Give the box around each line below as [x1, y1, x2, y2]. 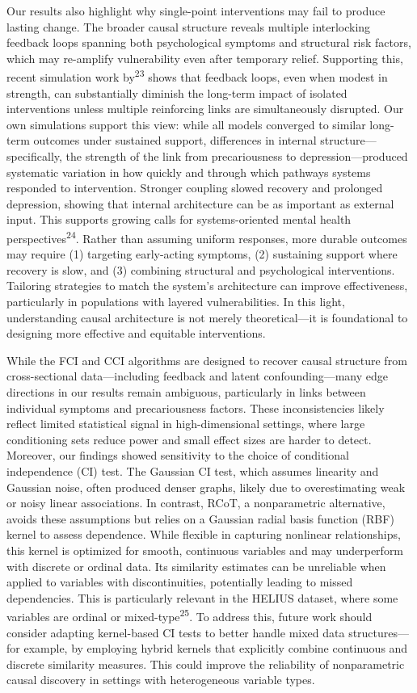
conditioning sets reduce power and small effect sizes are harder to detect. [6, 430, 372, 447]
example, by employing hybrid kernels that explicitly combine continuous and [23, 640, 408, 657]
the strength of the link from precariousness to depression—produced [65, 148, 408, 164]
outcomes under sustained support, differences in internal [33, 132, 317, 149]
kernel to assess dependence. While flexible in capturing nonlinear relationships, [6, 526, 401, 543]
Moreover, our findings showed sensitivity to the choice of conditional [6, 447, 349, 464]
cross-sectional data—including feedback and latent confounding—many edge [6, 367, 389, 384]
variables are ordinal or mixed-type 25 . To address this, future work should [6, 606, 373, 624]
